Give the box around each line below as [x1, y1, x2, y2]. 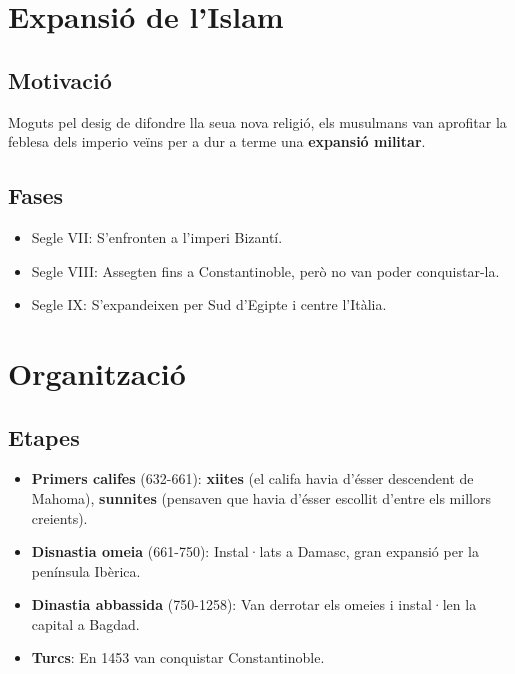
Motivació [8, 64, 112, 95]
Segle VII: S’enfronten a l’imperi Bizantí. [31, 226, 283, 247]
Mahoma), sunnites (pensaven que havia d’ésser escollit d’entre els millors [31, 487, 491, 508]
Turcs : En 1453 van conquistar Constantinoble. [31, 647, 325, 668]
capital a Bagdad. [31, 613, 140, 634]
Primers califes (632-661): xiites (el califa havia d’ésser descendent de [31, 468, 474, 489]
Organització [8, 352, 186, 393]
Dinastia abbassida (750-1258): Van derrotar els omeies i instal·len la [31, 594, 477, 615]
